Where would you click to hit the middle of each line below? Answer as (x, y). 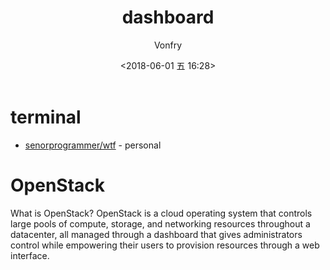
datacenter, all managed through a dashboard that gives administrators (156, 234)
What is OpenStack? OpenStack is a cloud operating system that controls (161, 213)
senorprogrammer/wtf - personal (93, 145)
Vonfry (168, 45)
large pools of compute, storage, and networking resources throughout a (160, 223)
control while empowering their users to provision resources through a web (165, 245)
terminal (46, 117)
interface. (30, 255)
